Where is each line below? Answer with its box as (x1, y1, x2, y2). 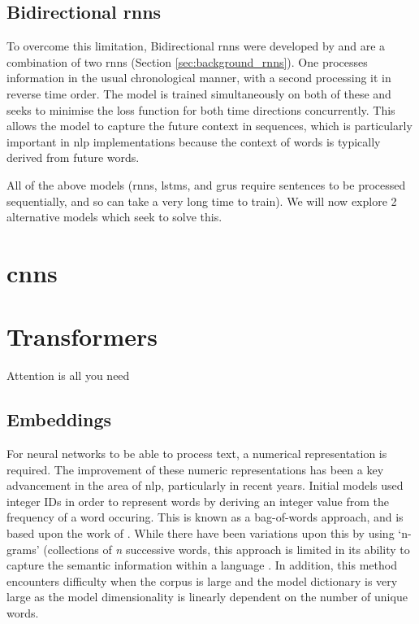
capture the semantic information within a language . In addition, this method (6, 556, 397, 574)
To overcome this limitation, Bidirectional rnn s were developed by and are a (6, 37, 386, 55)
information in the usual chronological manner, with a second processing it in (6, 69, 391, 86)
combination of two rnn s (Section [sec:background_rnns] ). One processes (6, 53, 368, 70)
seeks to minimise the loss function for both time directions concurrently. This (6, 101, 395, 118)
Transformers (6, 320, 158, 353)
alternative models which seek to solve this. (6, 208, 222, 225)
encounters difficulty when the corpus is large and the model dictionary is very (6, 572, 398, 589)
